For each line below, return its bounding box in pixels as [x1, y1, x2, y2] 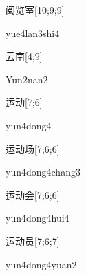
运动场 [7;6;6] [6, 141, 60, 156]
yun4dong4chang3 [6, 164, 80, 179]
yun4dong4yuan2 [6, 257, 77, 271]
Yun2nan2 [6, 72, 48, 86]
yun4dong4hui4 [6, 211, 69, 225]
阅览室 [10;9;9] [6, 3, 65, 17]
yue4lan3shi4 [6, 25, 60, 40]
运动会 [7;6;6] [6, 187, 60, 202]
